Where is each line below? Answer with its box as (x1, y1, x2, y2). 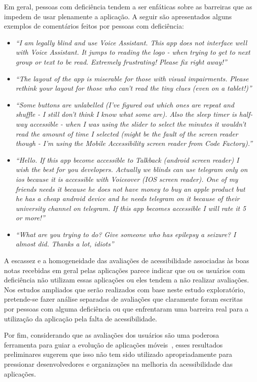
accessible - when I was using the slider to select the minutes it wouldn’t (30, 118, 246, 129)
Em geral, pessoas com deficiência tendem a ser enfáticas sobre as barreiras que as (4, 1, 253, 11)
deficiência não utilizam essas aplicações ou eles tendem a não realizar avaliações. (4, 275, 249, 285)
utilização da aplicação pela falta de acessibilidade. (4, 313, 157, 323)
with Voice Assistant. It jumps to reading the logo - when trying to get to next (15, 47, 251, 57)
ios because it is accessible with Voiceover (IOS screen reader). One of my (15, 174, 238, 184)
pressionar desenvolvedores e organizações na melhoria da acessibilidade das (4, 359, 233, 369)
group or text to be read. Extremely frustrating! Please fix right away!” (15, 56, 227, 67)
